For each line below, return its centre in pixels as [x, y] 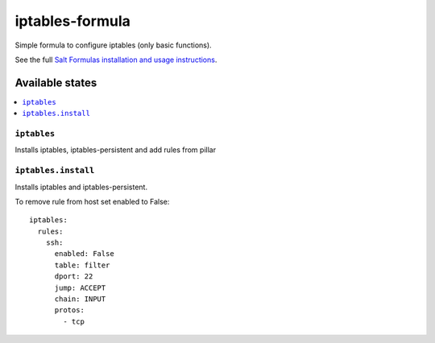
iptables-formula [72, 21]
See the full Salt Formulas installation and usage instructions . [116, 60]
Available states [56, 83]
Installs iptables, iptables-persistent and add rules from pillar [116, 150]
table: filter [82, 265]
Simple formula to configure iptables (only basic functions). [114, 45]
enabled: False [84, 254]
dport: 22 [74, 277]
